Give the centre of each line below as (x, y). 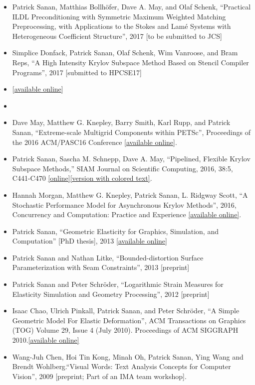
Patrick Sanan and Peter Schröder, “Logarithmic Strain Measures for (118, 284)
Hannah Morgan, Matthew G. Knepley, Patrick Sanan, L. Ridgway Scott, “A (130, 194)
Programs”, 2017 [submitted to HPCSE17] (77, 72)
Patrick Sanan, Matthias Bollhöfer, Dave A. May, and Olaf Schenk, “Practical (131, 6)
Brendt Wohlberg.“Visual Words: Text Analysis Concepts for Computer (122, 366)
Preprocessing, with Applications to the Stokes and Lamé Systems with (122, 26)
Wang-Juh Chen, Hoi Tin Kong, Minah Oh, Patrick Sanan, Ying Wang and (128, 356)
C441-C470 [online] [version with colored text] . (82, 178)
